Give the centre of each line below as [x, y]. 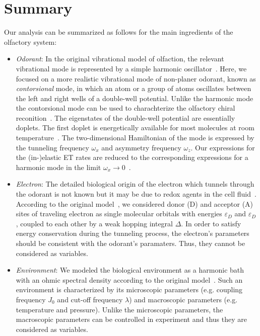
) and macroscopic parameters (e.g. [183, 299]
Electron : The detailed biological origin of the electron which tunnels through [135, 184]
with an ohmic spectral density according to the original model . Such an [129, 279]
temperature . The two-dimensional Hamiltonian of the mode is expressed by [135, 138]
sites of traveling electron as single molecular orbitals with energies [119, 214]
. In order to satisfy [211, 223]
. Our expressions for [223, 147]
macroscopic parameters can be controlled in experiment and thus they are [131, 319]
